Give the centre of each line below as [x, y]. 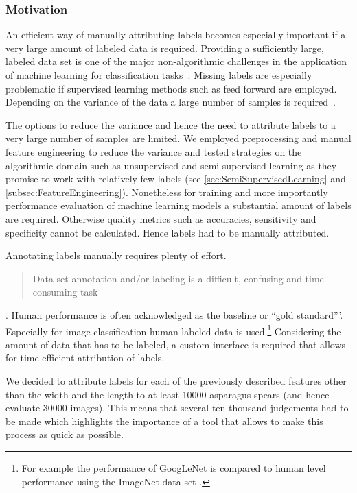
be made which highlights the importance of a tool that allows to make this [164, 421]
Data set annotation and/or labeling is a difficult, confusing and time [178, 278]
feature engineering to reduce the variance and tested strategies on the [154, 151]
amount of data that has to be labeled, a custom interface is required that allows [176, 344]
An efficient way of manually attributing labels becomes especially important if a [176, 35]
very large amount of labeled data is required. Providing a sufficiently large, [165, 48]
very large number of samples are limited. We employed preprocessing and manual [178, 138]
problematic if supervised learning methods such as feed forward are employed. [171, 88]
